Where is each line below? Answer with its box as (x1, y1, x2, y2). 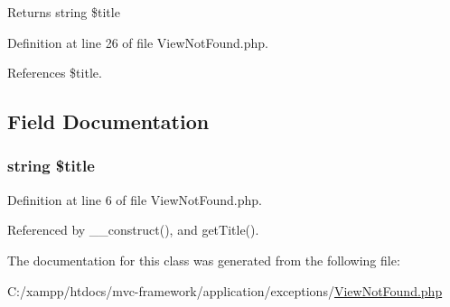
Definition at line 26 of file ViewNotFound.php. (7, 33, 269, 51)
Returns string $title (7, 3, 120, 21)
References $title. (7, 63, 102, 82)
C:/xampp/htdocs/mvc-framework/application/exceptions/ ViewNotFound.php (7, 281, 443, 300)
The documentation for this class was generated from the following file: (7, 250, 400, 269)
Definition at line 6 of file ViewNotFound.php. (7, 190, 263, 209)
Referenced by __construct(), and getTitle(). (7, 220, 259, 239)
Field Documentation (7, 107, 210, 135)
